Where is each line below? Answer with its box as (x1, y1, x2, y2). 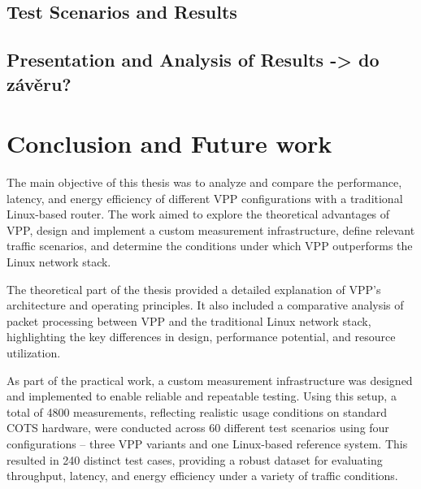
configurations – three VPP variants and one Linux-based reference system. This (7, 435, 408, 452)
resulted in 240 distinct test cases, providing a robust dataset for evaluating (7, 451, 383, 468)
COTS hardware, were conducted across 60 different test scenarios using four (7, 419, 389, 436)
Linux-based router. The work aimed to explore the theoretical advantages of (7, 206, 390, 223)
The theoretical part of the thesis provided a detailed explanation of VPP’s (7, 280, 381, 297)
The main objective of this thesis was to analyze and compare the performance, (7, 174, 402, 191)
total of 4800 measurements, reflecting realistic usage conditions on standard (7, 403, 388, 420)
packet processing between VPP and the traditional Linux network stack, (7, 312, 371, 329)
